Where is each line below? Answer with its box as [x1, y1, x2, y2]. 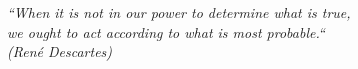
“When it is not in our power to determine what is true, [7, 2, 351, 22]
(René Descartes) [7, 41, 113, 62]
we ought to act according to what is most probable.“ [7, 21, 325, 42]
